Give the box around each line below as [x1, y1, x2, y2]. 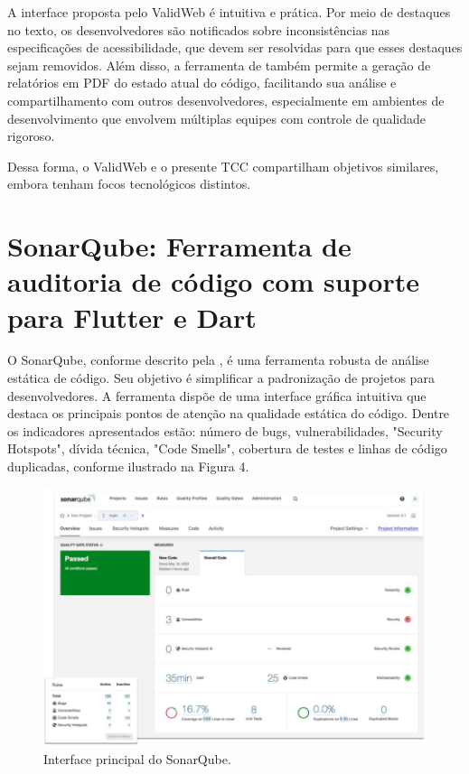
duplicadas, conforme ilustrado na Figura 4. [7, 457, 249, 475]
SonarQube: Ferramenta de [7, 228, 352, 265]
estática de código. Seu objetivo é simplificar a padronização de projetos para [7, 368, 435, 387]
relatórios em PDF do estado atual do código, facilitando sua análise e [7, 73, 397, 92]
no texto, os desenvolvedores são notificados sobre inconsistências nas [7, 20, 390, 39]
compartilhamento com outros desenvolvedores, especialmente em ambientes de [7, 90, 445, 109]
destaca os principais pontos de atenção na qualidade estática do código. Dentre [7, 404, 450, 423]
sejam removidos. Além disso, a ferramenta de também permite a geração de [7, 55, 431, 74]
